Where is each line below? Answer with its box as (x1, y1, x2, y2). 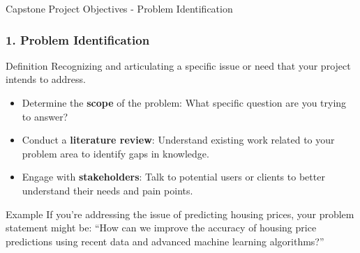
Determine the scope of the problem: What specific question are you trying (22, 95, 347, 109)
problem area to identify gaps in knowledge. (22, 146, 209, 160)
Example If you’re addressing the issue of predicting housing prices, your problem (6, 206, 354, 221)
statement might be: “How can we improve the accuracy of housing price (6, 220, 317, 235)
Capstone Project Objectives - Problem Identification (6, 1, 233, 15)
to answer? (22, 109, 68, 123)
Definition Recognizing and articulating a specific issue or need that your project (6, 58, 351, 72)
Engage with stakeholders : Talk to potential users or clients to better (22, 169, 325, 184)
